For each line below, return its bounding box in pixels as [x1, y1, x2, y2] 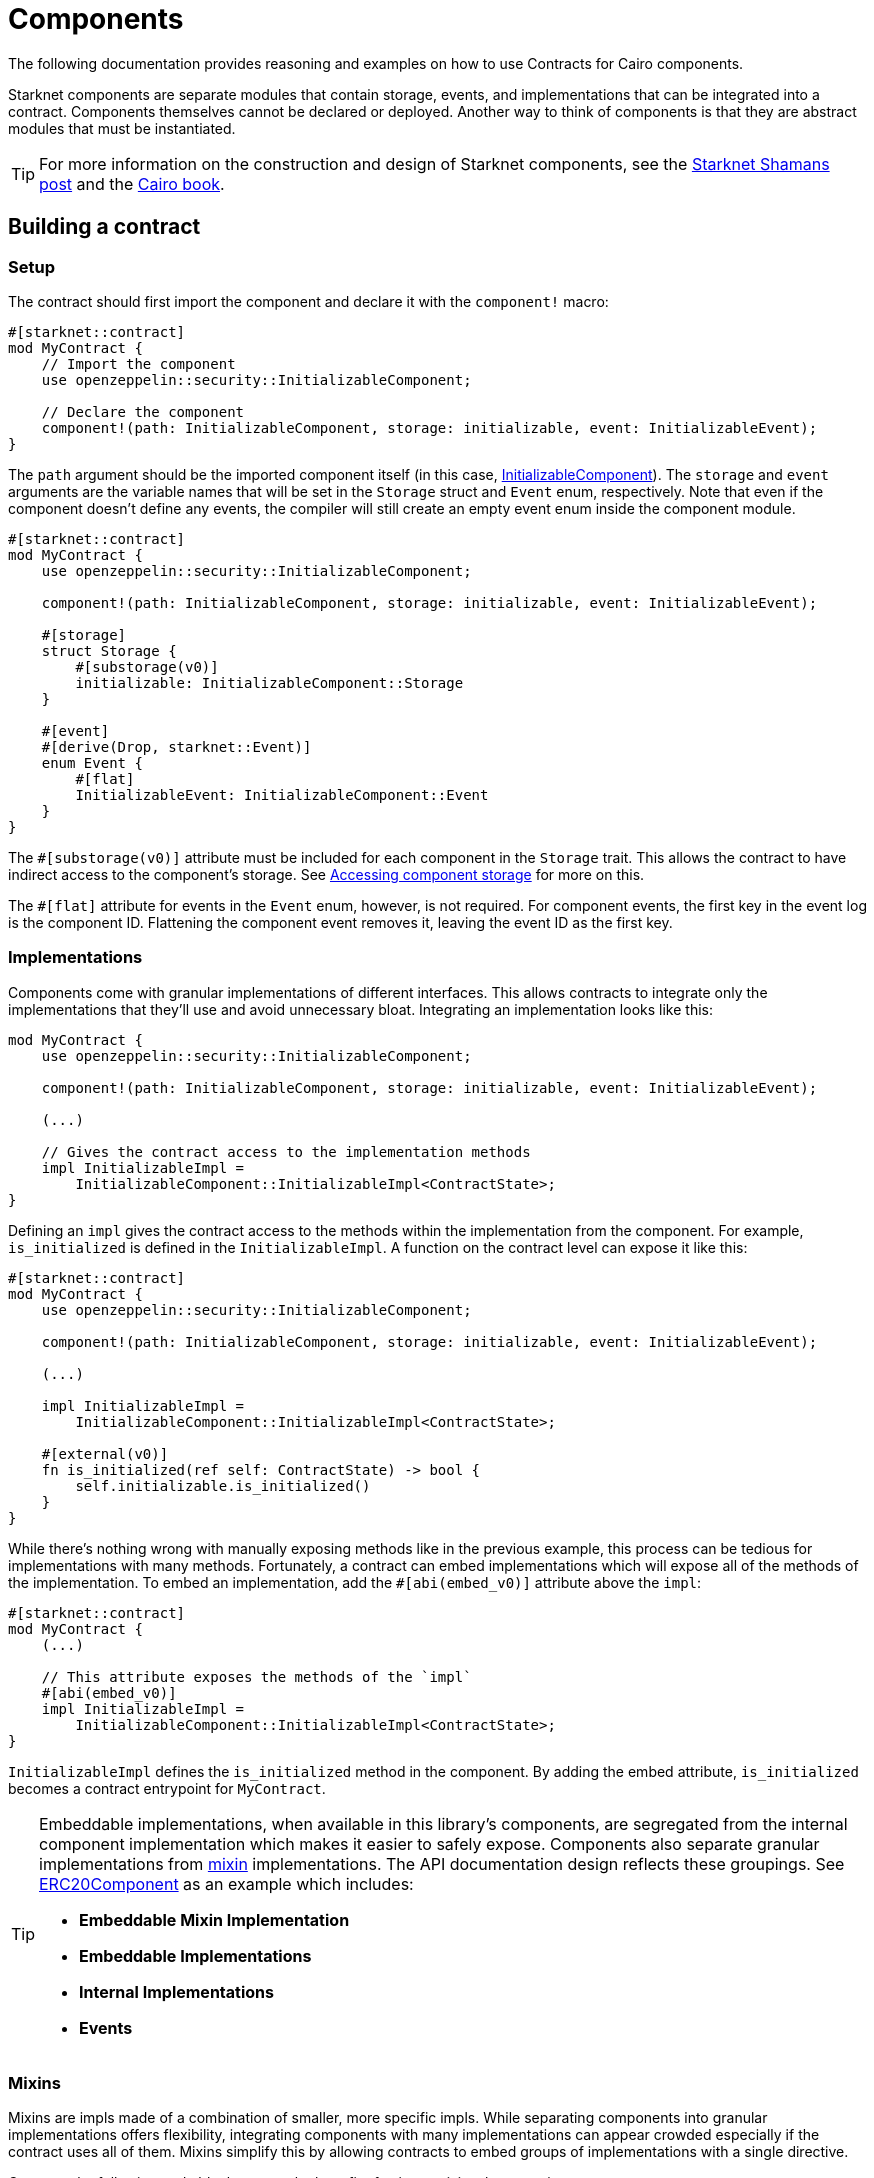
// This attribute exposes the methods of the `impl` [41, 1668, 472, 1685]
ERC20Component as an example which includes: [39, 1873, 414, 1894]
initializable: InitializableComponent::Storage [75, 674, 464, 691]
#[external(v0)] [41, 1445, 169, 1462]
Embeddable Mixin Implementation [79, 1909, 350, 1930]
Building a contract [8, 214, 201, 240]
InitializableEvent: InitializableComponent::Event [75, 786, 489, 803]
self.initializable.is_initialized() [75, 1477, 371, 1494]
